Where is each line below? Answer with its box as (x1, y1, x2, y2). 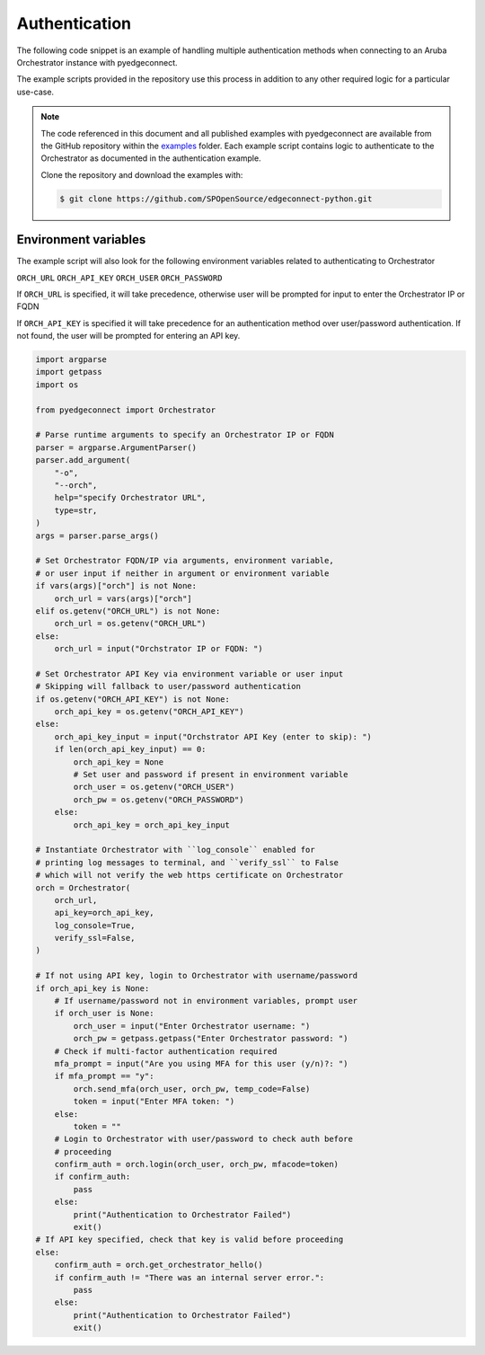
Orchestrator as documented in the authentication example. (40, 153, 261, 164)
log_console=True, (54, 920, 136, 930)
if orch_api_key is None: (35, 983, 150, 993)
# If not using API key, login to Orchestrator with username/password (35, 970, 358, 981)
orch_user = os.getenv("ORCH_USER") (73, 782, 235, 793)
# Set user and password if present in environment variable (73, 769, 348, 779)
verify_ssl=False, (54, 933, 136, 943)
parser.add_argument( (35, 455, 131, 465)
